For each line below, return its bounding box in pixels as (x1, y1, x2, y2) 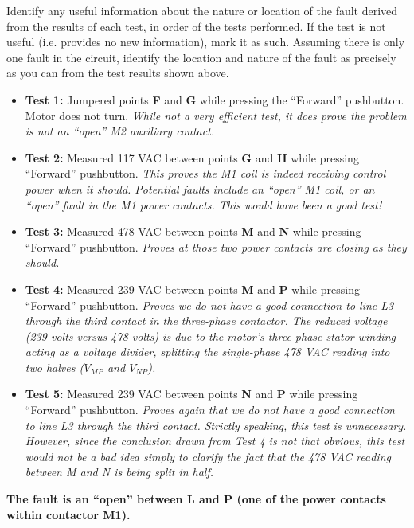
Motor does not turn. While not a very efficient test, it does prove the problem (25, 107, 407, 123)
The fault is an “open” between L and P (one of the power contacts (6, 491, 386, 507)
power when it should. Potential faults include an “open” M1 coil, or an (25, 180, 375, 197)
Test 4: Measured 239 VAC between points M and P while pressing (25, 280, 360, 297)
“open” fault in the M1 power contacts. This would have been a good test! (25, 196, 382, 213)
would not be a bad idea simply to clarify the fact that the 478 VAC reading (25, 448, 391, 464)
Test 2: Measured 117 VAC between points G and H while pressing (25, 149, 359, 166)
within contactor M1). (6, 506, 131, 522)
